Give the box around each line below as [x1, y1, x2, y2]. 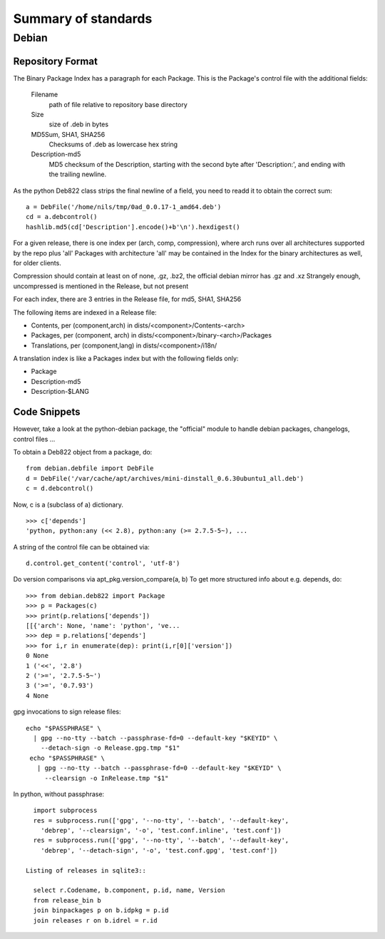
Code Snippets [13, 406, 81, 418]
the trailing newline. [48, 170, 107, 178]
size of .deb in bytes [48, 120, 109, 128]
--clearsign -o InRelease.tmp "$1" [44, 774, 169, 782]
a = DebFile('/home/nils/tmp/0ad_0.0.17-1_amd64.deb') [26, 203, 222, 211]
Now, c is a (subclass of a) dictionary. [13, 500, 124, 509]
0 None [26, 651, 49, 660]
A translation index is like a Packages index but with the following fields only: [13, 354, 239, 363]
